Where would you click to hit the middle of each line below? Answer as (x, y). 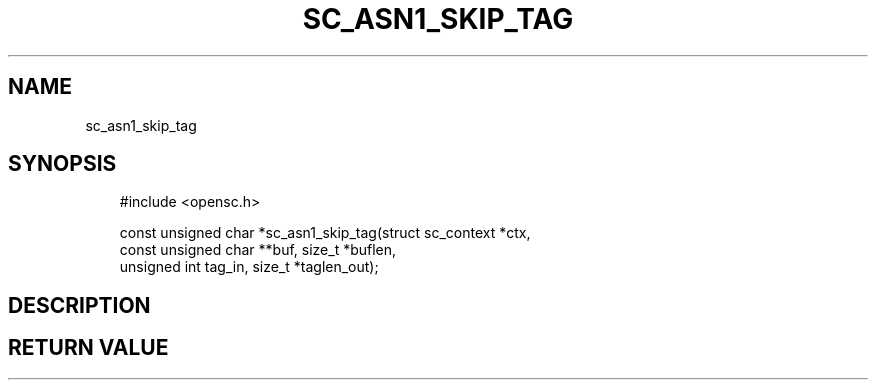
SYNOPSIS (62, 164)
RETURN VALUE (88, 348)
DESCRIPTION (79, 305)
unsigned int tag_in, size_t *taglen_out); (249, 267)
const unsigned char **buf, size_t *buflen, (258, 250)
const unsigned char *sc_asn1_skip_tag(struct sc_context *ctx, (325, 233)
